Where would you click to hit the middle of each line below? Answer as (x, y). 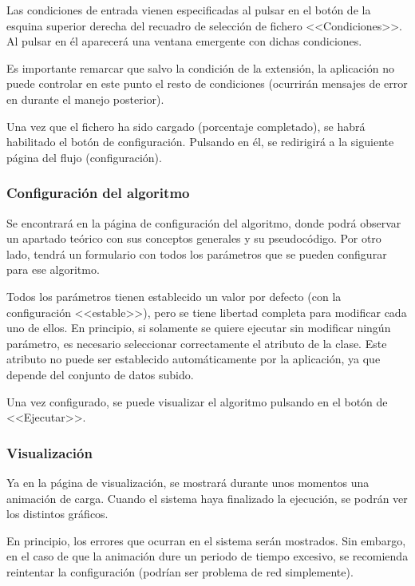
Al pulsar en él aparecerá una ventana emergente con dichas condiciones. (184, 41)
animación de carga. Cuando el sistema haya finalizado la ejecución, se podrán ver (207, 498)
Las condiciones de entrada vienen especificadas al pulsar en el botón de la (189, 10)
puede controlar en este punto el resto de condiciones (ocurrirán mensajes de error (207, 83)
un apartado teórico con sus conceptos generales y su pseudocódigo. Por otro (194, 238)
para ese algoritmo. (53, 269)
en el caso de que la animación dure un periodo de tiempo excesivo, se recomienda (207, 556)
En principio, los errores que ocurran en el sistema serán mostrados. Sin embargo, (206, 540)
